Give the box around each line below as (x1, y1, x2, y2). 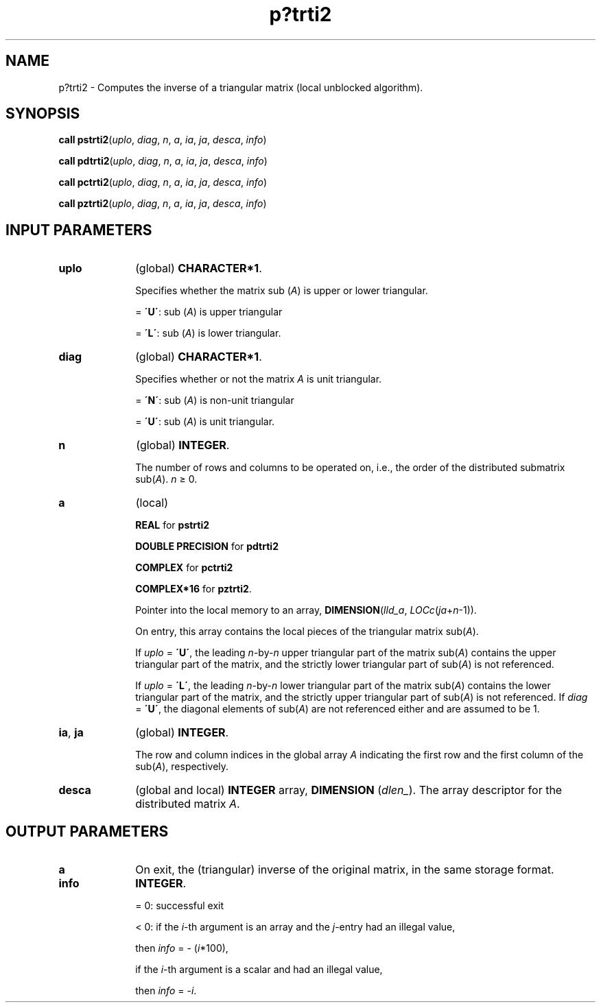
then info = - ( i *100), (135, 942, 228, 955)
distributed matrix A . (135, 797, 240, 811)
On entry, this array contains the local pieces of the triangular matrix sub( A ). (135, 625, 479, 638)
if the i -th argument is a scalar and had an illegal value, (135, 963, 383, 976)
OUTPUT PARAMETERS (5, 822, 169, 840)
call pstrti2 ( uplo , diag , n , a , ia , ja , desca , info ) (58, 134, 267, 146)
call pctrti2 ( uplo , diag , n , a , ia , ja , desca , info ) (58, 176, 267, 189)
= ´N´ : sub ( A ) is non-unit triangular (135, 394, 294, 407)
